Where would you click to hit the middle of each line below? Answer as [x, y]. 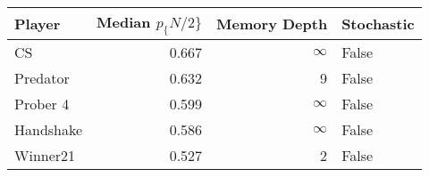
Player [38, 24]
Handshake [49, 130]
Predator [42, 78]
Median [124, 22]
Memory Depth [272, 24]
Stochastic [378, 24]
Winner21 [45, 156]
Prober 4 [42, 104]
